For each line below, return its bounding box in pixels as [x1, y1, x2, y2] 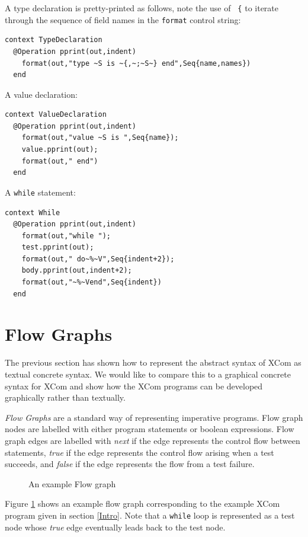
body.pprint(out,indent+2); [21, 266, 132, 275]
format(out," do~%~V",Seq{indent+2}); [21, 254, 175, 263]
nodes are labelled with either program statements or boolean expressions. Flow [5, 423, 294, 435]
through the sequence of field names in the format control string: [5, 13, 241, 25]
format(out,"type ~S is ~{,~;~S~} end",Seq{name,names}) [21, 59, 251, 68]
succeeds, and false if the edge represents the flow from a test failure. [5, 458, 255, 470]
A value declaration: [5, 88, 78, 100]
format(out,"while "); [21, 231, 111, 240]
